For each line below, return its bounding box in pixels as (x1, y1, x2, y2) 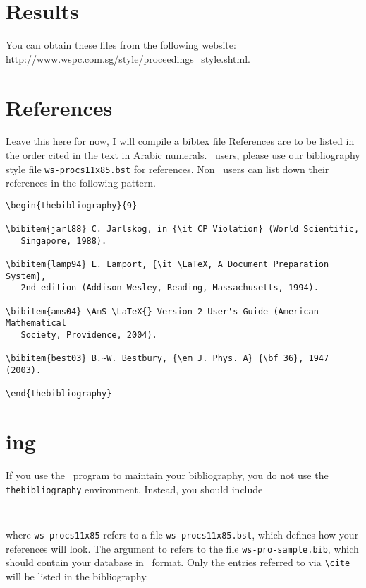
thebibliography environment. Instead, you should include (6, 481, 263, 496)
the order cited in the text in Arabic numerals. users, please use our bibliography (6, 148, 360, 163)
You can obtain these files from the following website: (6, 37, 236, 52)
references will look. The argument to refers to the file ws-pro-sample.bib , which (6, 541, 359, 555)
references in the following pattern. (6, 175, 156, 190)
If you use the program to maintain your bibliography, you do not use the (6, 468, 329, 483)
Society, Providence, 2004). (20, 330, 157, 341)
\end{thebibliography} (6, 389, 112, 399)
